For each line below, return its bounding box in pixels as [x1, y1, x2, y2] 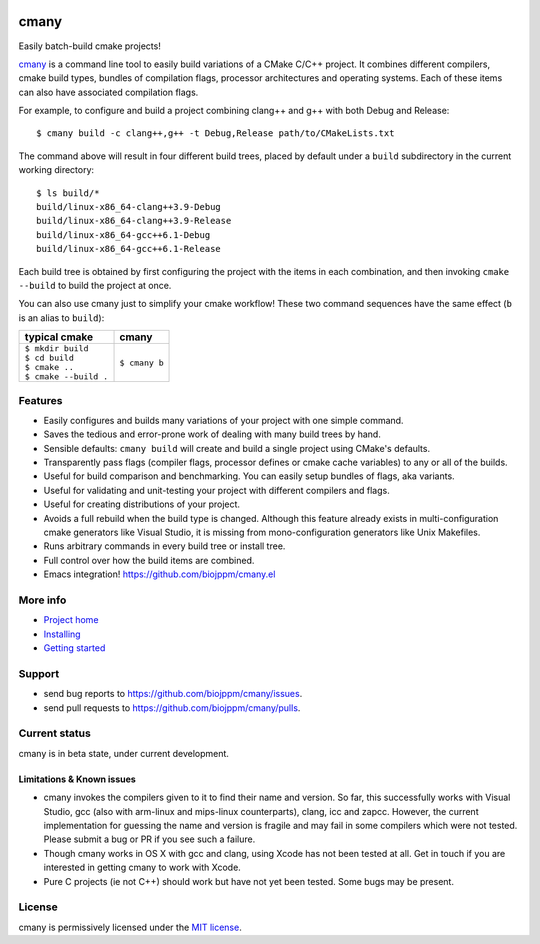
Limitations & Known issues [18, 773, 137, 785]
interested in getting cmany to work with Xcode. [43, 861, 242, 874]
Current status [18, 726, 92, 740]
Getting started [43, 642, 106, 654]
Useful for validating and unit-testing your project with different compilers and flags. [43, 484, 390, 496]
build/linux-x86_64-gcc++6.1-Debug [36, 229, 211, 240]
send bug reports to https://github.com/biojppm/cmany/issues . [43, 688, 303, 700]
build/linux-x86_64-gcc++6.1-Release [36, 243, 222, 255]
